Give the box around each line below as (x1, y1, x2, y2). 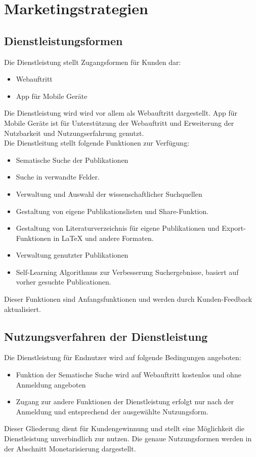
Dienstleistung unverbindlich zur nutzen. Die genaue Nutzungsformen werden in (4, 433, 252, 444)
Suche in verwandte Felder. (16, 171, 100, 182)
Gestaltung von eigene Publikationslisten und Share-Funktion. (16, 205, 209, 216)
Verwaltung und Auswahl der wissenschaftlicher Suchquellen (16, 188, 202, 199)
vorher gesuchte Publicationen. (16, 276, 111, 287)
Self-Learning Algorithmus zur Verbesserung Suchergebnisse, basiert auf (16, 266, 239, 277)
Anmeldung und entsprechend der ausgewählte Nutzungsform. (16, 406, 208, 416)
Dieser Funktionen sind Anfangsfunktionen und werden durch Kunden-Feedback (4, 294, 252, 304)
